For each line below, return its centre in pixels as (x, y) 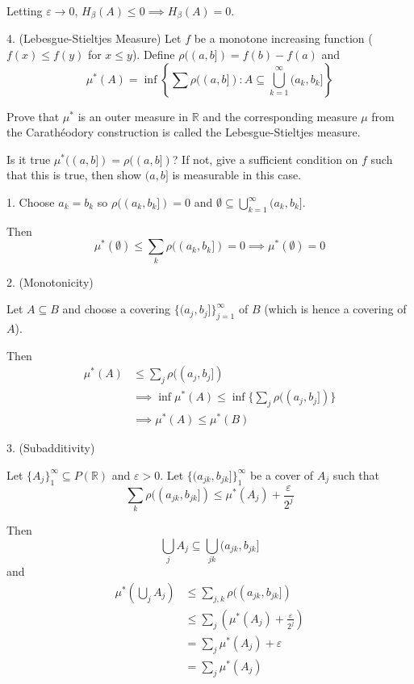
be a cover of (282, 474)
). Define (153, 55)
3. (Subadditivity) (51, 448)
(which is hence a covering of (335, 309)
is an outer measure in (133, 116)
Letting (25, 10)
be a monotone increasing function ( (283, 38)
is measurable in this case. (237, 175)
